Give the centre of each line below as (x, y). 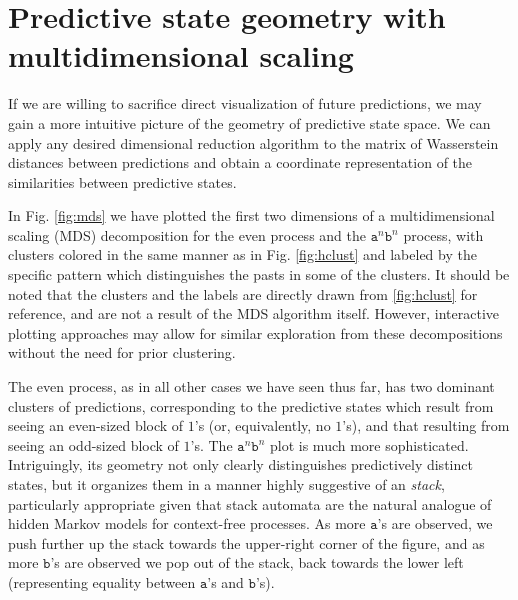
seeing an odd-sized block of (93, 444)
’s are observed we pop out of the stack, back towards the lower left (257, 562)
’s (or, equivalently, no (262, 425)
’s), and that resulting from (426, 425)
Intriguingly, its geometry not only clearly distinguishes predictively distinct (240, 464)
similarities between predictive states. (122, 181)
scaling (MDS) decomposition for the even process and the (187, 234)
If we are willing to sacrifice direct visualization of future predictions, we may (245, 103)
